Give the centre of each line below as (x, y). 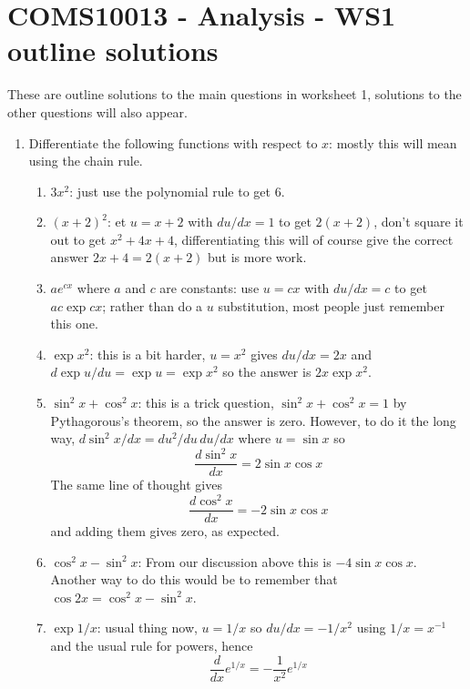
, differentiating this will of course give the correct (313, 239)
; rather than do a (153, 305)
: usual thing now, (147, 628)
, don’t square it (419, 222)
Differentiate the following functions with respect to (173, 142)
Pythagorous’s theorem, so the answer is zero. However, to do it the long (253, 420)
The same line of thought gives (136, 485)
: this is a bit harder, (148, 354)
